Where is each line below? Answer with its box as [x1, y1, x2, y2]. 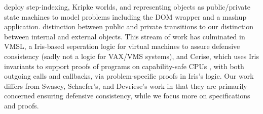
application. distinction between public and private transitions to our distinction [4, 21, 254, 32]
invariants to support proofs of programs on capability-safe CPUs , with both [4, 61, 244, 71]
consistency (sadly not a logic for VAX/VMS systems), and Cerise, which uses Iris [4, 50, 259, 61]
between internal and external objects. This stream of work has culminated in [4, 31, 245, 41]
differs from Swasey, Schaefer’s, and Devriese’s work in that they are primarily [4, 80, 247, 91]
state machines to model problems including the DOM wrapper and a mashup [4, 11, 247, 22]
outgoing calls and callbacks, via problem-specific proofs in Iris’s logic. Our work [4, 71, 254, 81]
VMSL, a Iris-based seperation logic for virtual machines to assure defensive [4, 41, 240, 51]
